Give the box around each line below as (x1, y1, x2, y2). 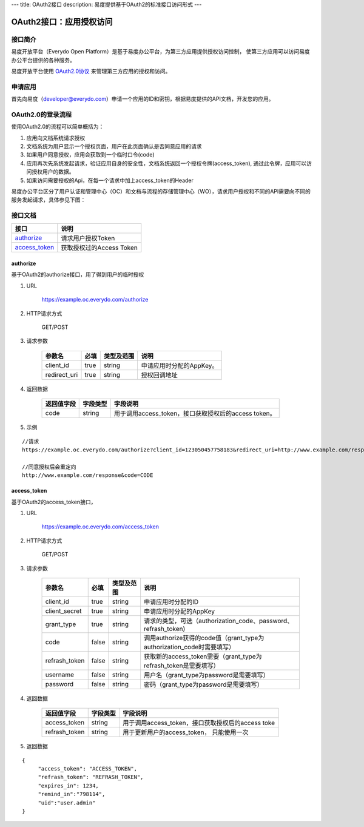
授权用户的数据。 (31, 168, 75, 175)
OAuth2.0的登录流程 (11, 110, 72, 118)
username (45, 670, 75, 679)
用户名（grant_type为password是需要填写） (143, 670, 269, 679)
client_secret (45, 607, 82, 615)
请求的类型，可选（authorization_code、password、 (143, 616, 294, 625)
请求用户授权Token (61, 234, 115, 243)
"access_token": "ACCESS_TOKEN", (38, 765, 138, 772)
